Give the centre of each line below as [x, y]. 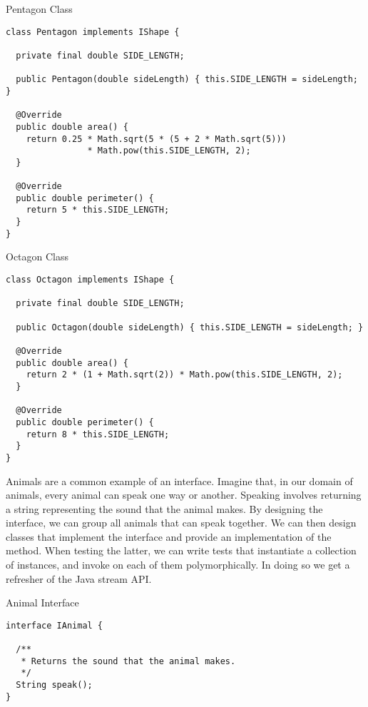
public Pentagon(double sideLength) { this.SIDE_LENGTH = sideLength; [187, 80]
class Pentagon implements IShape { [93, 32]
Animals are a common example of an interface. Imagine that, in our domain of [179, 480]
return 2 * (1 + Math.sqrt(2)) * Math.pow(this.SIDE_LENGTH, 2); [184, 375]
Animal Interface [42, 602]
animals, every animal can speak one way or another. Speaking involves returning [184, 495]
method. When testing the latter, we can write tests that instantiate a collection [181, 550]
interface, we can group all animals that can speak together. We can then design [181, 523]
